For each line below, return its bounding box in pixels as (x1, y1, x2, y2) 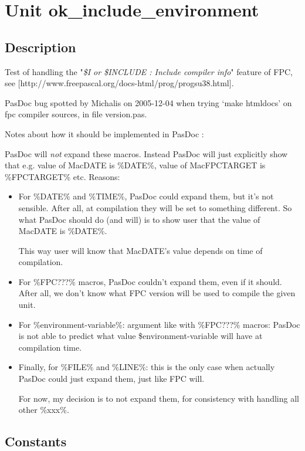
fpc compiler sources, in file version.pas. (5, 108, 147, 120)
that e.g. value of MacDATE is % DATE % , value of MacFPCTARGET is (5, 159, 266, 171)
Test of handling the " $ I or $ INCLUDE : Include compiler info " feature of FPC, (5, 65, 293, 77)
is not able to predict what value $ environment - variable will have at (18, 330, 263, 342)
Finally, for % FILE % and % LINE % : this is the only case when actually (18, 361, 275, 373)
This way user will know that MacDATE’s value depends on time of (18, 244, 263, 256)
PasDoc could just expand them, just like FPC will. (18, 372, 205, 385)
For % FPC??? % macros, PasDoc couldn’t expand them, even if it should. (18, 275, 282, 287)
